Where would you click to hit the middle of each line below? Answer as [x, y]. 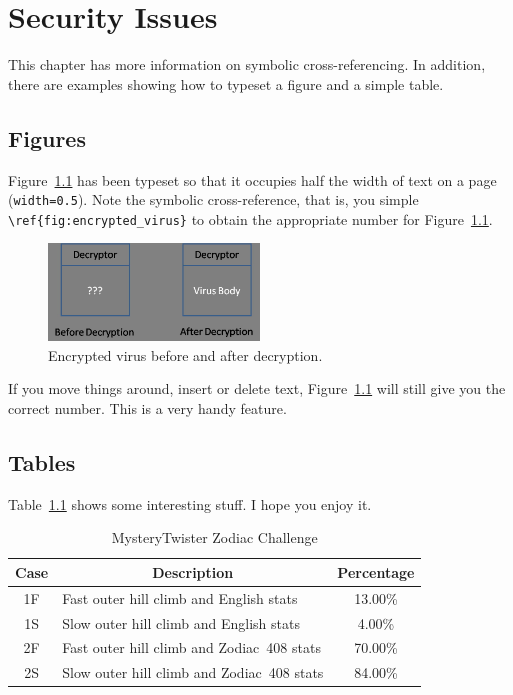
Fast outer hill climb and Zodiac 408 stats [191, 647]
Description [193, 571]
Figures [47, 137]
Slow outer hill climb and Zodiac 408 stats [193, 672]
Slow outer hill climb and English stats [181, 622]
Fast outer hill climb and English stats [180, 597]
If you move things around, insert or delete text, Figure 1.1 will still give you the [257, 388]
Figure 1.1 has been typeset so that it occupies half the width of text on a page [252, 179]
